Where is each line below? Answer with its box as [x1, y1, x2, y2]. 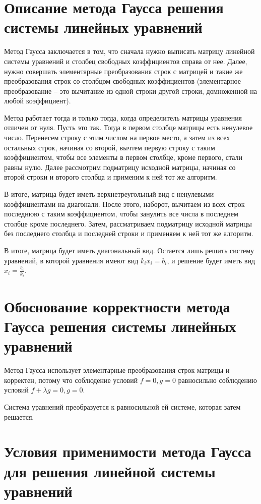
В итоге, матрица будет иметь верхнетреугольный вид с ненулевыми [4, 189, 214, 199]
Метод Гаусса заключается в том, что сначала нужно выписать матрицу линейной [4, 46, 255, 57]
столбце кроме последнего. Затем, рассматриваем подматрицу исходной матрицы [4, 218, 252, 229]
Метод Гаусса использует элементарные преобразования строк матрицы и [4, 365, 230, 375]
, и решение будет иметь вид [167, 255, 255, 265]
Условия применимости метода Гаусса [4, 441, 251, 462]
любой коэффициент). [4, 95, 71, 106]
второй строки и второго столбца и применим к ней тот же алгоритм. [4, 172, 217, 182]
